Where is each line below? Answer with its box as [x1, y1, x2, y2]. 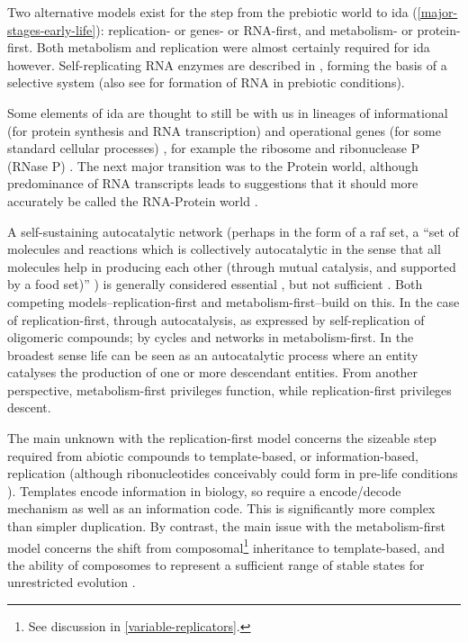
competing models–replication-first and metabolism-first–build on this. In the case [7, 292, 460, 311]
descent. [7, 398, 51, 417]
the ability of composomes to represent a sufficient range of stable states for [7, 555, 425, 574]
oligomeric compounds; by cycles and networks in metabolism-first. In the [7, 328, 414, 347]
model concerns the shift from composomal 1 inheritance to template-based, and [7, 535, 445, 556]
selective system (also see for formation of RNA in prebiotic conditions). [7, 73, 405, 92]
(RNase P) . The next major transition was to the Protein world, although [7, 156, 418, 175]
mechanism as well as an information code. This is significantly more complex [7, 499, 436, 518]
